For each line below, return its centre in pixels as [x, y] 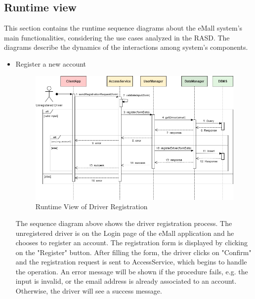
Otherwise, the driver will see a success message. [89, 291]
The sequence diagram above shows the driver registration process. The [124, 223]
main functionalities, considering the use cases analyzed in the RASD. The [117, 37]
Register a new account [51, 63]
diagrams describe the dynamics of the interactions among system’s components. [126, 47]
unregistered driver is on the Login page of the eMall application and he [125, 233]
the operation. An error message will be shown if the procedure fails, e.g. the [132, 271]
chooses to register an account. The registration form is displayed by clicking [132, 243]
